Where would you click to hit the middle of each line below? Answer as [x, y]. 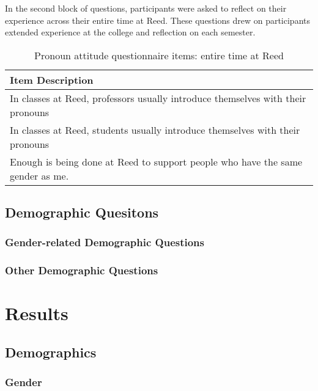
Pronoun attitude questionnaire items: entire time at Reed [159, 55]
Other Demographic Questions [82, 270]
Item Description [52, 79]
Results [37, 313]
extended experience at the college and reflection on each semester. [130, 32]
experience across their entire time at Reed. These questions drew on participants [157, 20]
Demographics [51, 352]
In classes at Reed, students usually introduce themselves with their [155, 130]
